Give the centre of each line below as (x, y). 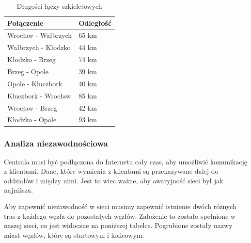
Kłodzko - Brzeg (31, 59)
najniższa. (18, 190)
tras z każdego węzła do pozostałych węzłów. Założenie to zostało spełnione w (120, 216)
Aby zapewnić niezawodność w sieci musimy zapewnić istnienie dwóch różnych (120, 206)
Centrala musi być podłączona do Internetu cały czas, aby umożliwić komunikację (125, 161)
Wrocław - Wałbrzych (40, 35)
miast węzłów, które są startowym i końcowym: (74, 235)
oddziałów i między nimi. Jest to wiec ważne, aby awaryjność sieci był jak (114, 180)
